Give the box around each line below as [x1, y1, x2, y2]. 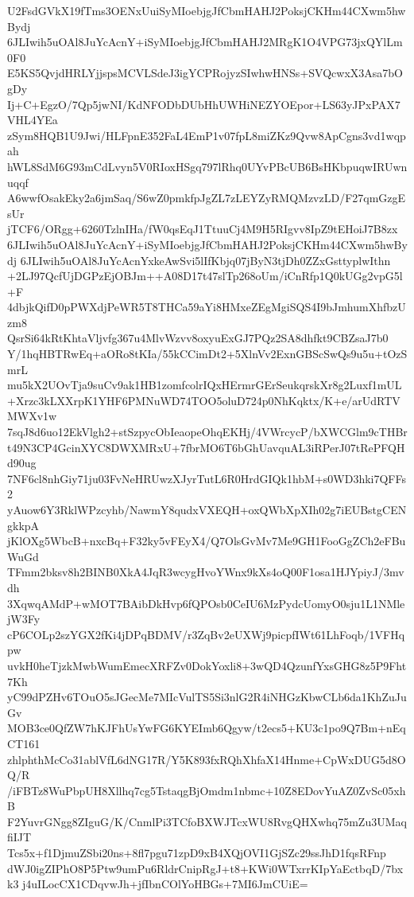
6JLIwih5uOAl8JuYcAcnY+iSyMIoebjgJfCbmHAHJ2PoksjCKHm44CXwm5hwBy [7, 236, 408, 252]
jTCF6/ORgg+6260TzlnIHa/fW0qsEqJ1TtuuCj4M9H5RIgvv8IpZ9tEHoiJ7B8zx [7, 220, 398, 237]
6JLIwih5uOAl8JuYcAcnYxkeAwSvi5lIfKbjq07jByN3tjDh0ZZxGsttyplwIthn [20, 252, 391, 268]
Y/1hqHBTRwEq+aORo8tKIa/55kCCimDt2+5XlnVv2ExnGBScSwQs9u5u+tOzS [7, 345, 408, 362]
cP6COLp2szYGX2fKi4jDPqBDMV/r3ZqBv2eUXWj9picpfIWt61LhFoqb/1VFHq [7, 626, 405, 642]
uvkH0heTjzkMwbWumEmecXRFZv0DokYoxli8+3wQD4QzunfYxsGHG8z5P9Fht [7, 657, 407, 673]
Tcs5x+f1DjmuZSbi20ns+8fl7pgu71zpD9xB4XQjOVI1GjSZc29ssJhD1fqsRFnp [7, 844, 386, 861]
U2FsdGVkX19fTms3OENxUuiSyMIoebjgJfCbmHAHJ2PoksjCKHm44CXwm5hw [7, 2, 406, 18]
